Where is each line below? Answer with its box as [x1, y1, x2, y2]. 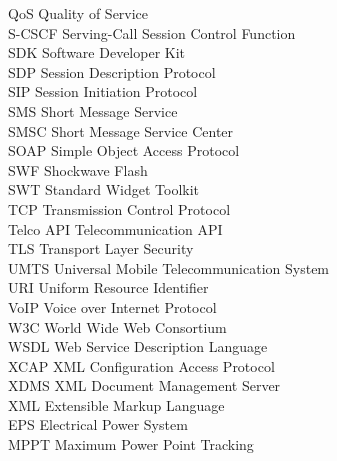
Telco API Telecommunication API [8, 218, 223, 239]
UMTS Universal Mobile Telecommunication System [8, 257, 330, 278]
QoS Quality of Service [8, 3, 149, 23]
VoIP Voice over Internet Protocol [8, 296, 217, 317]
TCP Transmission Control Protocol [8, 198, 231, 219]
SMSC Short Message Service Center [8, 120, 234, 141]
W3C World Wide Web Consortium [8, 316, 227, 337]
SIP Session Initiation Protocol [8, 81, 198, 102]
